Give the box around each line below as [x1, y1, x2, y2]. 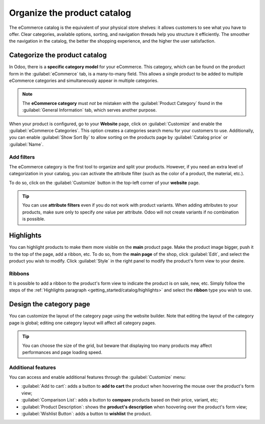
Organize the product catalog [9, 7, 132, 18]
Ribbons [9, 270, 29, 277]
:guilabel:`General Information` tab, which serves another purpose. [22, 107, 157, 113]
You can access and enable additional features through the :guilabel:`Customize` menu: [9, 374, 186, 380]
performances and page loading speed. [22, 349, 103, 355]
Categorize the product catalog [9, 51, 107, 59]
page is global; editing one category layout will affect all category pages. [9, 319, 157, 326]
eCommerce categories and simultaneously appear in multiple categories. [9, 78, 159, 83]
